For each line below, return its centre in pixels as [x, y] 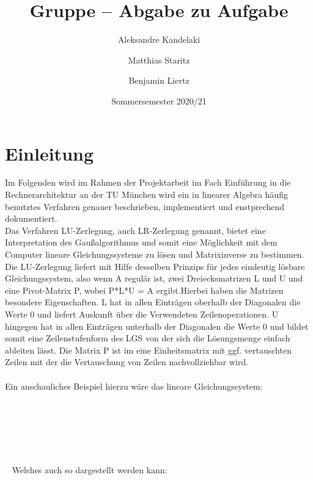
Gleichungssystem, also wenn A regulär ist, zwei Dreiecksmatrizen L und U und [154, 278]
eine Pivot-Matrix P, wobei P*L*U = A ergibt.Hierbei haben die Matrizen [144, 290]
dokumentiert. [31, 218]
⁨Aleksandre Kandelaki [159, 39]
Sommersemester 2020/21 [159, 100]
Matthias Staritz [159, 60]
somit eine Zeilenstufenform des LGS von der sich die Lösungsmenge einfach [148, 338]
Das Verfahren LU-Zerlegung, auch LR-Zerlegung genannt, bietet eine [135, 230]
